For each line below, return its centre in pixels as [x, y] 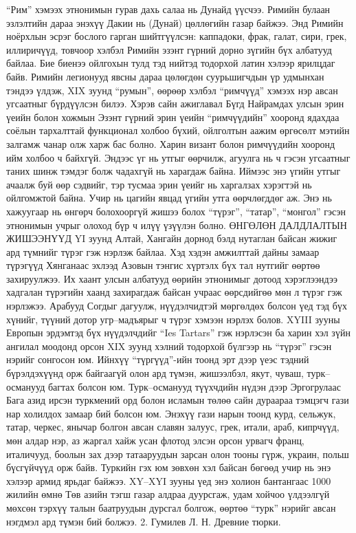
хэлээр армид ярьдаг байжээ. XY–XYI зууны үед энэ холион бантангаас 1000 [169, 480]
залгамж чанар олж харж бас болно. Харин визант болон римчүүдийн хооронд [171, 143]
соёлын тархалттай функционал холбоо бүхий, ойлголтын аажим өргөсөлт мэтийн [178, 130]
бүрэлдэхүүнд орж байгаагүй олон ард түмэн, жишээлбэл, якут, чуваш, [155, 373]
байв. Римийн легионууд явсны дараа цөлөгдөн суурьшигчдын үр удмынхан [165, 76]
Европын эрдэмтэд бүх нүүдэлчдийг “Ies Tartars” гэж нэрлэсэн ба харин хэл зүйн [178, 333]
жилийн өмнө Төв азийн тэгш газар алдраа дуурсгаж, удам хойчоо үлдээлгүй [168, 494]
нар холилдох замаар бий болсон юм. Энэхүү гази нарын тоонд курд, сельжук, [171, 413]
